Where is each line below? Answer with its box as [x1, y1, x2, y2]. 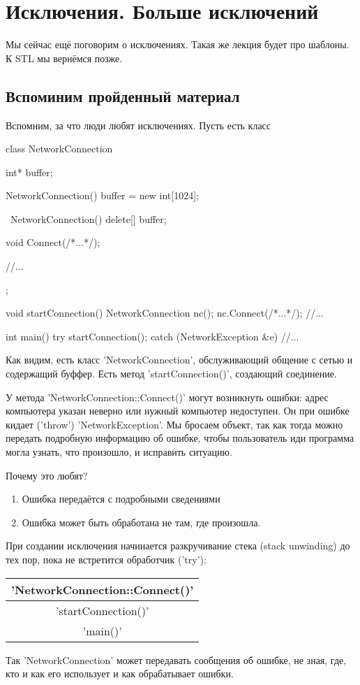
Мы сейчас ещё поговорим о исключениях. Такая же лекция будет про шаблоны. [6, 37, 350, 52]
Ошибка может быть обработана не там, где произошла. [22, 514, 261, 529]
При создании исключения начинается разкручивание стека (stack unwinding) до [6, 538, 350, 553]
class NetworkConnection [6, 141, 113, 156]
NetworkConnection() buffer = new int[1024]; [6, 188, 199, 203]
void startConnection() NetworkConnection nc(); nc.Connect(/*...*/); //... [6, 305, 324, 320]
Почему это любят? [6, 468, 88, 482]
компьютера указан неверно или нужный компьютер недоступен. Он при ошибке [6, 403, 350, 418]
